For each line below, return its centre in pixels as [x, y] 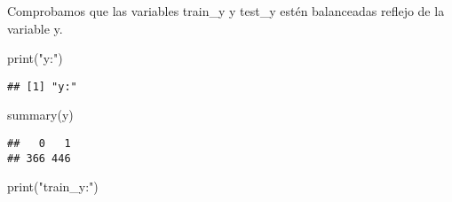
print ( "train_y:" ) [53, 186]
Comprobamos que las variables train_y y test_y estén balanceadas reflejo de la [226, 11]
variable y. [35, 28]
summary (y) [40, 115]
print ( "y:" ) [35, 58]
